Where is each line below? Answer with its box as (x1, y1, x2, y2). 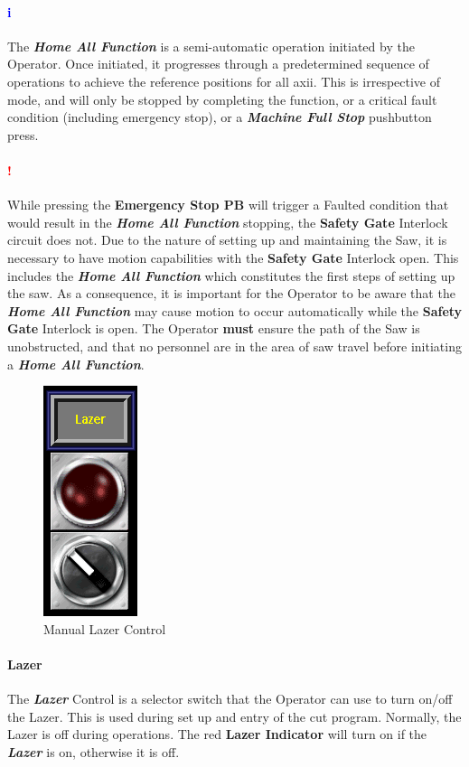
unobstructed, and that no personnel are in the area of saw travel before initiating (7, 336, 462, 355)
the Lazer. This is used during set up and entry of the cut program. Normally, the (7, 706, 462, 725)
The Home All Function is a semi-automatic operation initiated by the (7, 36, 415, 55)
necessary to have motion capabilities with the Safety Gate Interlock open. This (7, 248, 459, 267)
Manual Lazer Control (43, 619, 166, 638)
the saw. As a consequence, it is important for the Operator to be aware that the (7, 284, 455, 303)
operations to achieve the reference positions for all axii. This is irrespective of (7, 71, 441, 90)
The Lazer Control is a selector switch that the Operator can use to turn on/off (7, 689, 453, 708)
